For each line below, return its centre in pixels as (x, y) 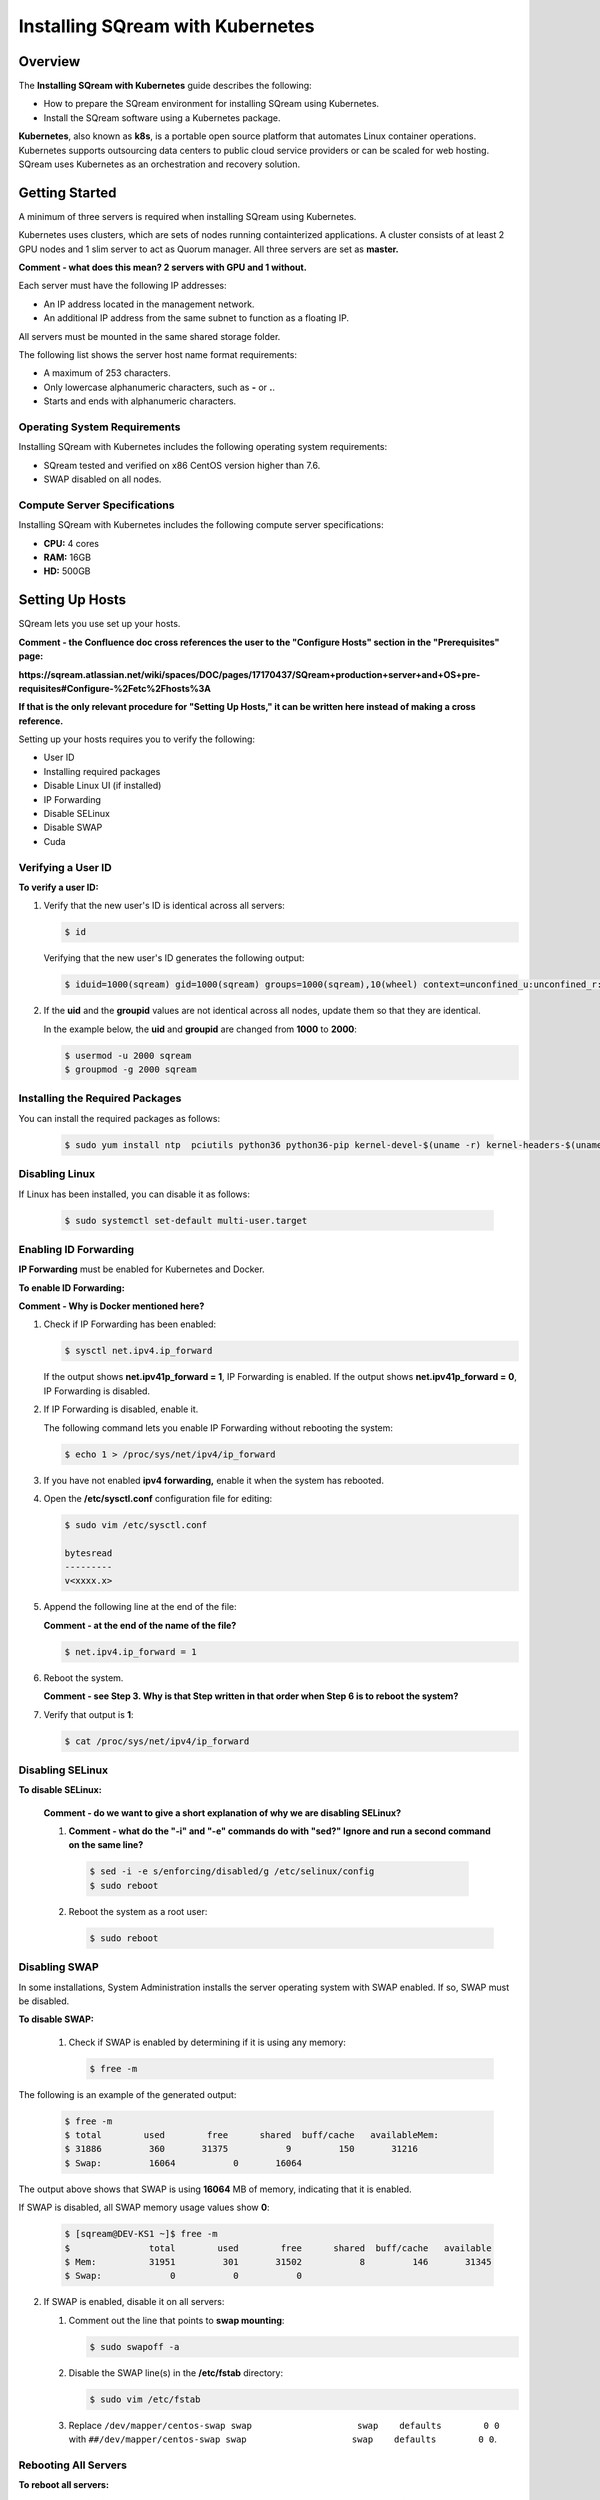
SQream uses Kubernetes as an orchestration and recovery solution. (159, 164)
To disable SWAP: (56, 2019)
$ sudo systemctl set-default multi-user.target (186, 1220)
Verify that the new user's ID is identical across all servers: (164, 906)
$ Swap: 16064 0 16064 (183, 2163)
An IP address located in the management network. (149, 304)
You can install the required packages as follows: (119, 1118)
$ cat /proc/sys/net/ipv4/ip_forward (157, 1741)
